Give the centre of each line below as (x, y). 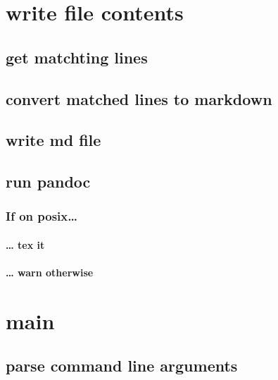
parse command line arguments (122, 366)
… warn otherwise (50, 272)
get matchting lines (77, 57)
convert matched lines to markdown (139, 98)
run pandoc (48, 182)
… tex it (25, 244)
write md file (53, 140)
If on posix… (42, 216)
